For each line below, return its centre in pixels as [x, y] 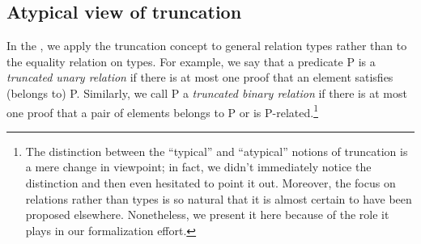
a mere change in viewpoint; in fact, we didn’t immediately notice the [198, 167]
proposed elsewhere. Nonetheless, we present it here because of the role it [207, 215]
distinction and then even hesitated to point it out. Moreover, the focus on [210, 183]
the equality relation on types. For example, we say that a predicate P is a [191, 61]
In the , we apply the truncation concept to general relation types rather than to [207, 46]
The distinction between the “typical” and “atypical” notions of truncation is [217, 151]
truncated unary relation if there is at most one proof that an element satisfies [200, 77]
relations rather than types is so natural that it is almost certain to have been [219, 198]
